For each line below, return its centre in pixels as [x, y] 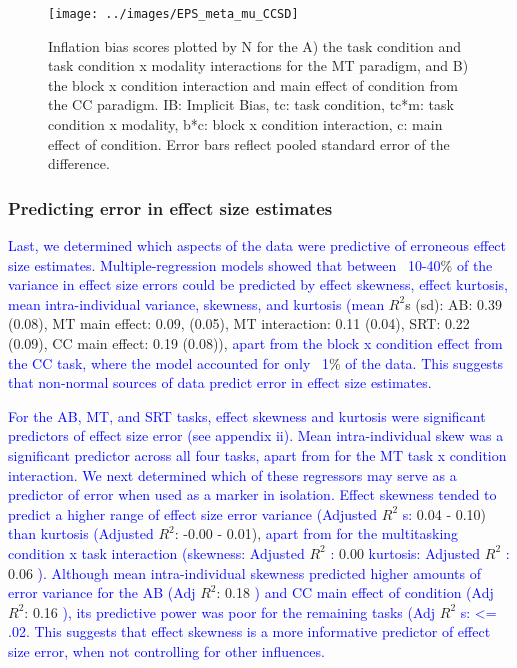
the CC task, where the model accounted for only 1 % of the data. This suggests [256, 362]
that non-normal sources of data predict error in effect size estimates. [220, 382]
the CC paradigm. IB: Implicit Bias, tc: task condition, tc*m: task [251, 104]
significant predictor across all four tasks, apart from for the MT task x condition [257, 454]
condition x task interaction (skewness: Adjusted [156, 552]
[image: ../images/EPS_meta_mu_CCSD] [173, 14]
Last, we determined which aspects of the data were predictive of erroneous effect [257, 245]
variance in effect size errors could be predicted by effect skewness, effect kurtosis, [258, 284]
